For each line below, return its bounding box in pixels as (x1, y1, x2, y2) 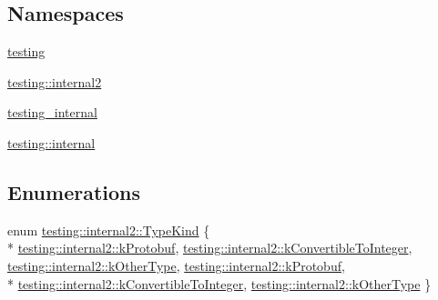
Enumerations (7, 177, 141, 205)
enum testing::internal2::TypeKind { (7, 220, 210, 239)
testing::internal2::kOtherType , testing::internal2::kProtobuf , (7, 255, 345, 275)
